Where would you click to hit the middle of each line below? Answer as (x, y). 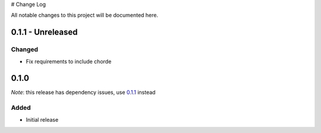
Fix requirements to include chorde (69, 61)
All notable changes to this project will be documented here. (85, 15)
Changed (25, 49)
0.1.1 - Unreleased (44, 32)
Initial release (42, 119)
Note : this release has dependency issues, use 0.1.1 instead (83, 93)
